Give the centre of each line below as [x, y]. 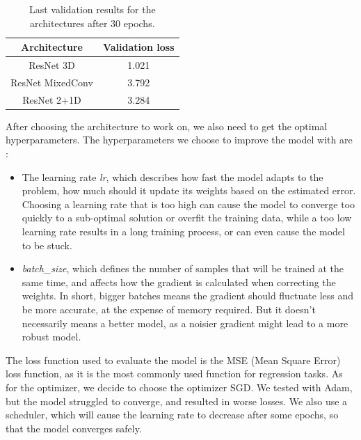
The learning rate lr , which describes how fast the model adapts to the [173, 176]
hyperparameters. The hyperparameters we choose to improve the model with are [179, 140]
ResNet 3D [52, 65]
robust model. [51, 337]
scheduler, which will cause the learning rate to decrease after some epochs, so [172, 415]
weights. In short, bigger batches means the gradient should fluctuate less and [188, 296]
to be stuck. [47, 245]
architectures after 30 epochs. [93, 23]
